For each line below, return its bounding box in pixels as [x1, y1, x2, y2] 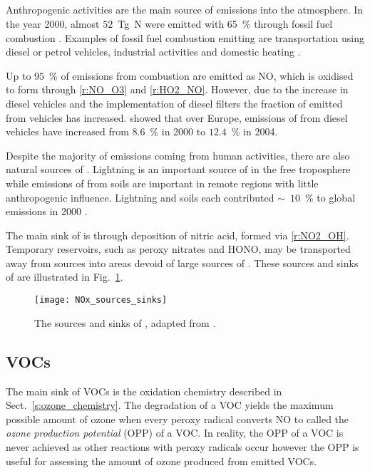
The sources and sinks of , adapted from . [34, 315, 216, 330]
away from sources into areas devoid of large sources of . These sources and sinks [6, 255, 359, 270]
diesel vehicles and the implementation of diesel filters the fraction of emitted [6, 95, 343, 110]
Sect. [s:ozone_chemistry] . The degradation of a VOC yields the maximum [6, 397, 334, 412]
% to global [305, 189, 356, 204]
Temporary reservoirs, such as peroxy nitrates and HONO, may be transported [6, 241, 351, 256]
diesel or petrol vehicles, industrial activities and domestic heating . [6, 44, 301, 59]
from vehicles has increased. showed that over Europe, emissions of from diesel [6, 110, 348, 125]
